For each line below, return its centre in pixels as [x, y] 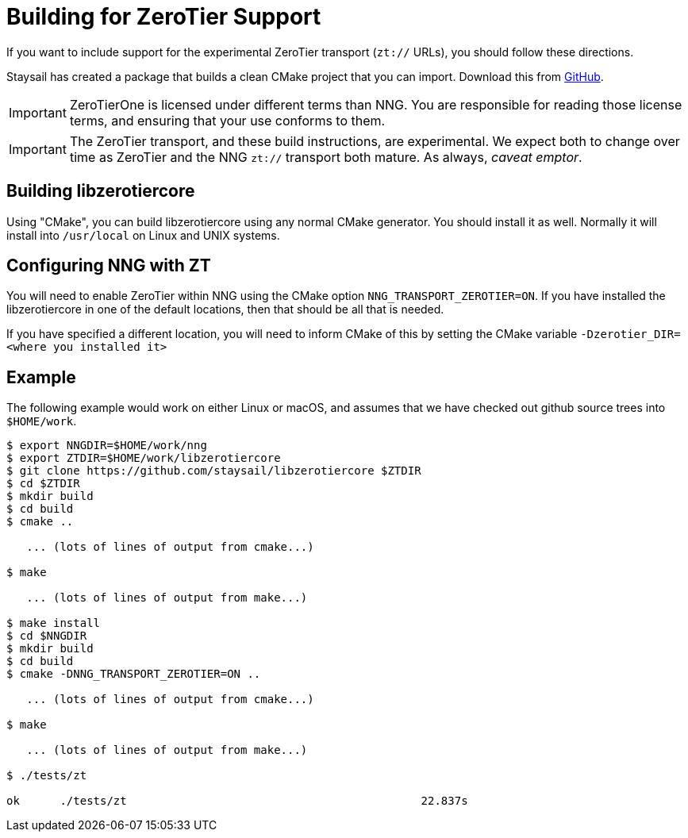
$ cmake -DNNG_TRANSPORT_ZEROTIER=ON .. [134, 674]
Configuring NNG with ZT [109, 266]
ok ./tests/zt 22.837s [237, 801]
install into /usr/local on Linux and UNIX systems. [143, 235]
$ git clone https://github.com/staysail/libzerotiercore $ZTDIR [214, 471]
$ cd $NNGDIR [47, 636]
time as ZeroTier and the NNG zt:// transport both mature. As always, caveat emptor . [326, 157]
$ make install [54, 623]
